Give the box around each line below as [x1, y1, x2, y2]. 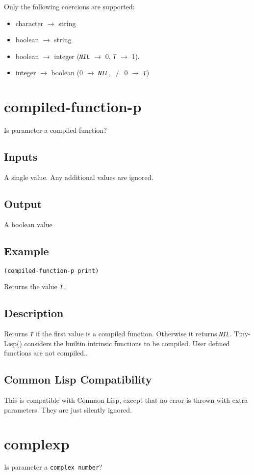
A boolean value [4, 219, 52, 229]
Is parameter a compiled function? [4, 125, 107, 135]
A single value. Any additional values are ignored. [4, 172, 153, 182]
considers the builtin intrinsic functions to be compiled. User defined [24, 338, 230, 348]
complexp [4, 433, 70, 453]
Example [4, 243, 49, 258]
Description [4, 305, 64, 321]
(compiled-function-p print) [4, 267, 99, 274]
